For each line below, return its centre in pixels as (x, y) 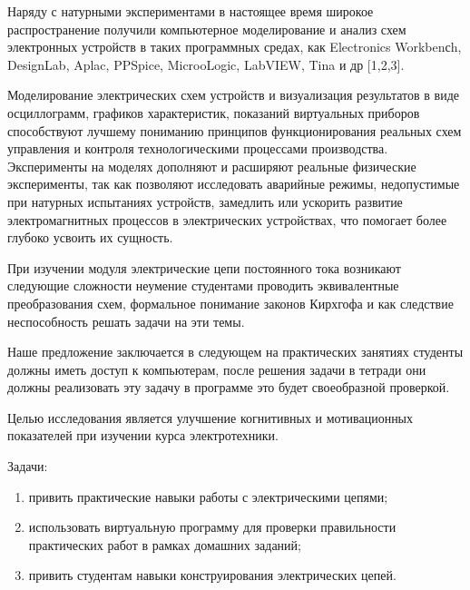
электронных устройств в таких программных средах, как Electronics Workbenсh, (235, 47)
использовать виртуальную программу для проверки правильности (212, 527)
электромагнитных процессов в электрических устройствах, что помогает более (227, 219)
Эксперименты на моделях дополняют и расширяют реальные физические (212, 166)
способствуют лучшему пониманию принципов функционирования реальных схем (235, 130)
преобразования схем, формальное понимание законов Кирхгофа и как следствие (230, 303)
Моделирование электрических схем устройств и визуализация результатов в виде (234, 95)
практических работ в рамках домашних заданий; (165, 544)
